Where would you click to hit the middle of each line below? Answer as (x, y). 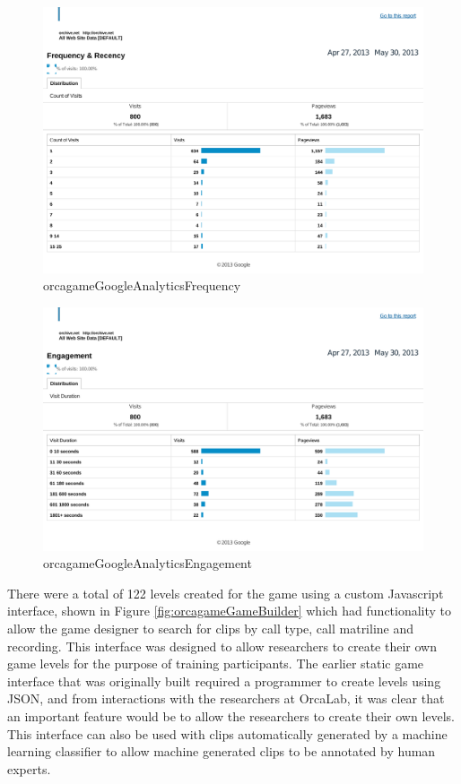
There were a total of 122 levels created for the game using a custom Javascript (226, 593)
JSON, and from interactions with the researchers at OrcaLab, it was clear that (226, 698)
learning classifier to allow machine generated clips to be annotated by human (222, 751)
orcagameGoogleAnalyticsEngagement (148, 563)
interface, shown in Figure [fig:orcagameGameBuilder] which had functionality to (230, 611)
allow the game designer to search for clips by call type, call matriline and (211, 629)
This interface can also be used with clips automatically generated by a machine (227, 733)
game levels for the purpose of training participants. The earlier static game (216, 663)
